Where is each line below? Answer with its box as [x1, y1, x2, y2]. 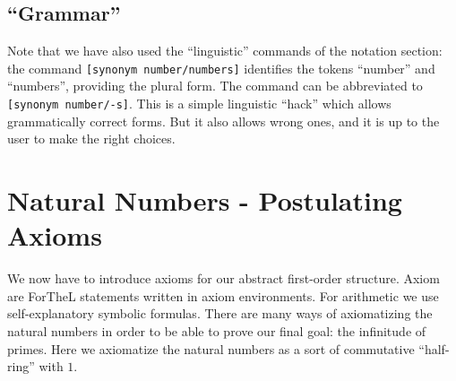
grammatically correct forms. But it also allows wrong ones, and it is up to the [7, 111, 440, 130]
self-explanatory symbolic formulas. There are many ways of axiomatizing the [7, 304, 433, 323]
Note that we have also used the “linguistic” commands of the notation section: [7, 41, 443, 60]
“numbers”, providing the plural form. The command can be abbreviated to [7, 76, 423, 95]
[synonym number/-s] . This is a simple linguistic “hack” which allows [7, 94, 391, 113]
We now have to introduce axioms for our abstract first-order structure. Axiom [7, 269, 440, 288]
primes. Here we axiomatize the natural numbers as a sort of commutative [7, 339, 415, 358]
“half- [418, 339, 450, 358]
